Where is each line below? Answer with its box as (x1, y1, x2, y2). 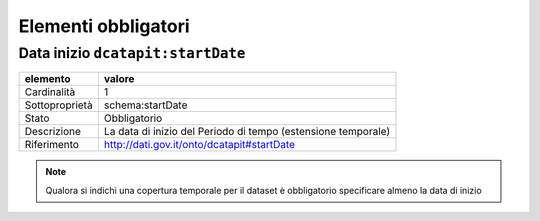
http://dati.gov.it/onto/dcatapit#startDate (103, 138, 295, 152)
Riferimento (24, 138, 80, 152)
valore (103, 72, 135, 86)
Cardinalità (24, 85, 76, 99)
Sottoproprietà (24, 98, 94, 112)
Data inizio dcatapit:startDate (18, 44, 246, 62)
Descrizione (24, 125, 82, 139)
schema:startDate (103, 98, 188, 112)
